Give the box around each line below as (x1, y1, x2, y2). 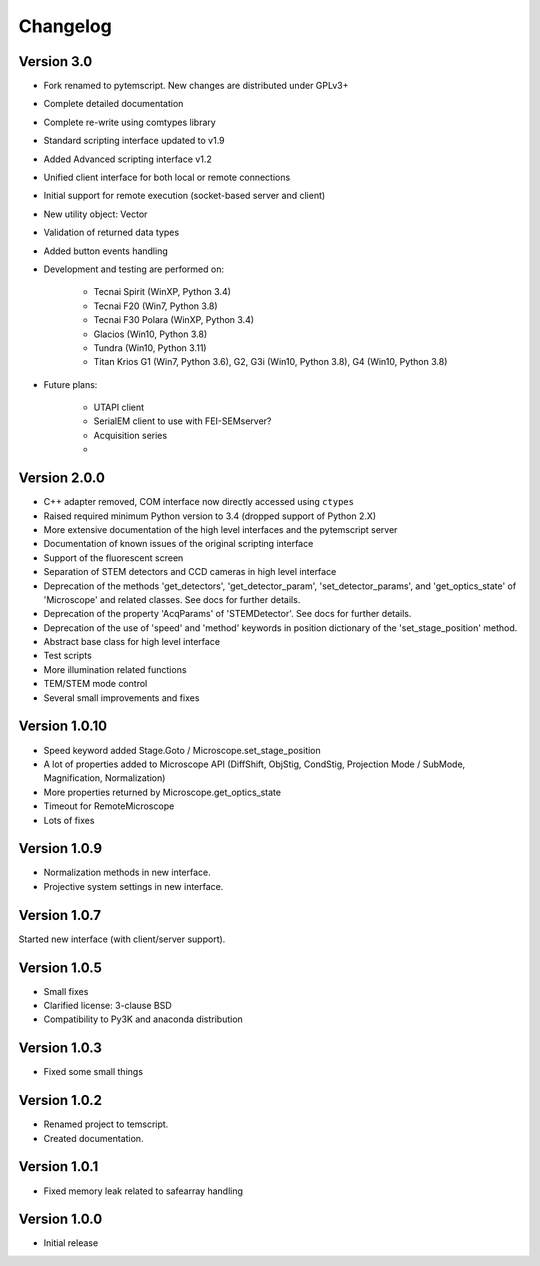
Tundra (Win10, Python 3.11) (93, 341, 207, 354)
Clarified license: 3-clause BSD (43, 1000, 172, 1011)
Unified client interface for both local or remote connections (43, 171, 291, 184)
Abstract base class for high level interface (43, 636, 220, 648)
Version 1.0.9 (18, 840, 103, 857)
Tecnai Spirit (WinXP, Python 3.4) (93, 286, 232, 298)
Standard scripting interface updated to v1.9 (43, 135, 225, 147)
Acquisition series (93, 429, 168, 441)
